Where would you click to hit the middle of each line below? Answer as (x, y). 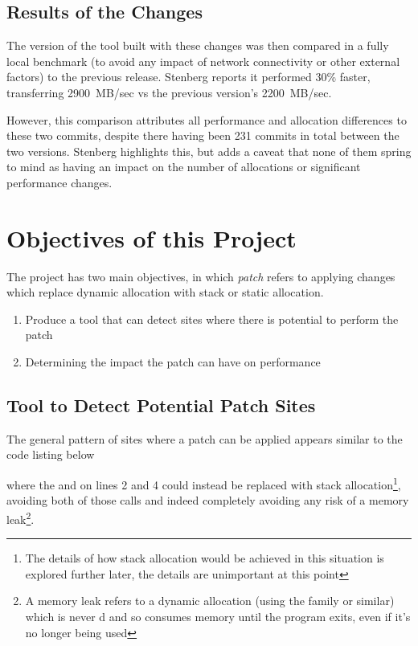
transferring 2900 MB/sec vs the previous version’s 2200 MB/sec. (169, 92)
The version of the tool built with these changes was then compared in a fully (198, 45)
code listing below (51, 454)
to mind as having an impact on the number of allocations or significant (184, 167)
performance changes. (59, 182)
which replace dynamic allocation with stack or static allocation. (165, 292)
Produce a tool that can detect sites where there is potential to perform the (212, 319)
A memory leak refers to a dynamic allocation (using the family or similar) (210, 601)
